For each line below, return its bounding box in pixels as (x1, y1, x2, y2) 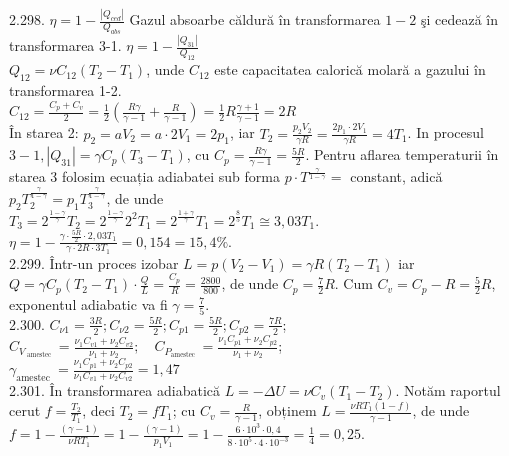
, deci (82, 400, 115, 421)
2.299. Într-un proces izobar (9, 252, 179, 273)
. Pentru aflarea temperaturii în (305, 144, 499, 165)
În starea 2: (9, 122, 79, 143)
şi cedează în (420, 9, 498, 30)
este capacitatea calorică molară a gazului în (214, 59, 486, 80)
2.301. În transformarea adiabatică (9, 380, 220, 401)
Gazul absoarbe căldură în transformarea (129, 9, 381, 30)
